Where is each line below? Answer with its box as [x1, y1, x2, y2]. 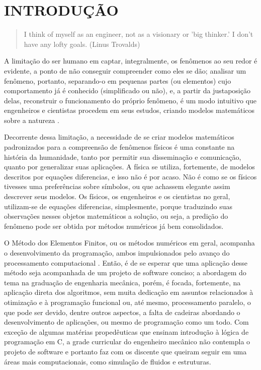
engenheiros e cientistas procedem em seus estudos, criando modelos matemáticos [4, 105, 255, 115]
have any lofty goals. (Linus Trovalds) [24, 38, 140, 49]
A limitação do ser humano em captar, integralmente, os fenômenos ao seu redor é [4, 55, 257, 66]
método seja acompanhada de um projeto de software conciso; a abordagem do [4, 267, 246, 278]
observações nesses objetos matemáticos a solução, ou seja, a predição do [4, 211, 228, 221]
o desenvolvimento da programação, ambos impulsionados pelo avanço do [4, 248, 230, 258]
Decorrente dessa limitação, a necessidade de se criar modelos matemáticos [4, 132, 234, 142]
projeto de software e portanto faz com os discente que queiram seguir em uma [4, 346, 247, 356]
